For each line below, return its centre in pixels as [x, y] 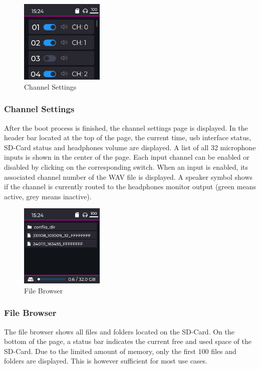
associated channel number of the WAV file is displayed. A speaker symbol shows [128, 176]
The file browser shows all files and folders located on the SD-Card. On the [119, 331]
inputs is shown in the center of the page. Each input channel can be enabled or [127, 157]
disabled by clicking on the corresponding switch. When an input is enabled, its [126, 166]
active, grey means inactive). [48, 196]
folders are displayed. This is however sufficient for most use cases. [106, 361]
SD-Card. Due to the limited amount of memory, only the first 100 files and [120, 351]
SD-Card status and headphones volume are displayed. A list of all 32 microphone [130, 147]
